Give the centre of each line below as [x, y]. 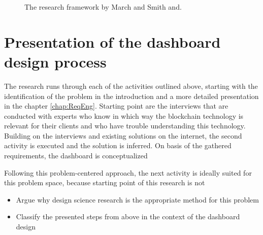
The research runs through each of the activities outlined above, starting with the [131, 86]
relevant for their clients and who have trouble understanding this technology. [125, 126]
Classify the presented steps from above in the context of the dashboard [128, 216]
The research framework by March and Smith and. [103, 7]
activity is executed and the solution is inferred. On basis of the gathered [118, 145]
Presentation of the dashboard [112, 41]
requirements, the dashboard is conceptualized [76, 156]
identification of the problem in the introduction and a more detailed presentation [131, 96]
